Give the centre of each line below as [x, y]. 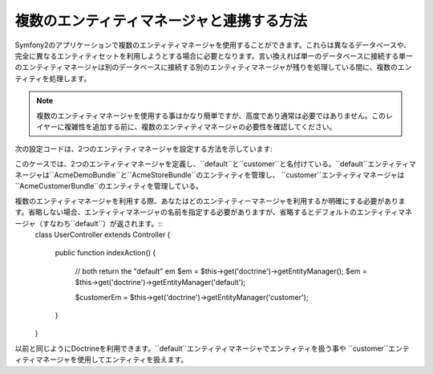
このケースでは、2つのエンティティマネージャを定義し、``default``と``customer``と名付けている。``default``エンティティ [212, 164]
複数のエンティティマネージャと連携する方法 [161, 21]
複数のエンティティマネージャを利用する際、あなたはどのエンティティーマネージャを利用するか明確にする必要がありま [210, 201]
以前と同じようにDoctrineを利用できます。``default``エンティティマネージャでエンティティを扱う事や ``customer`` [202, 348]
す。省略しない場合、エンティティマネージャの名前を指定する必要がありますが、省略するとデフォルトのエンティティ [206, 212]
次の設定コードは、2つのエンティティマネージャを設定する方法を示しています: [144, 149]
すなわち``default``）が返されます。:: [103, 223]
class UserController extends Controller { [103, 235]
